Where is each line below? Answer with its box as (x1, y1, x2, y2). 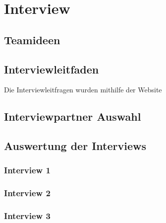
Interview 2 (4, 187, 51, 199)
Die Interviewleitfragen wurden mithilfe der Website (4, 84, 162, 95)
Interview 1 (4, 164, 51, 176)
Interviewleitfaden (4, 61, 99, 76)
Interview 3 (4, 210, 51, 222)
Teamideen (4, 32, 60, 47)
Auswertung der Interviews (4, 138, 146, 153)
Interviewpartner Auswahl (4, 109, 141, 124)
